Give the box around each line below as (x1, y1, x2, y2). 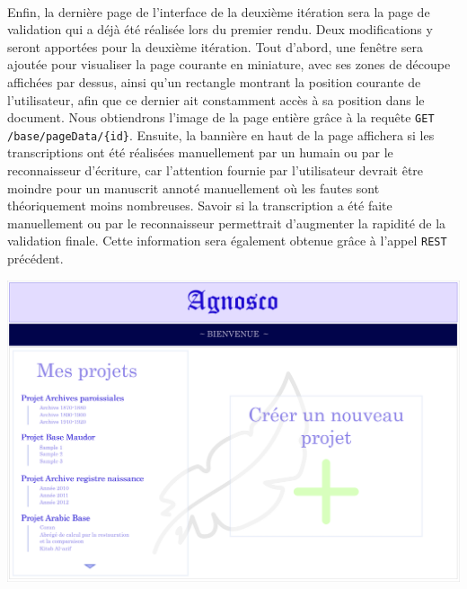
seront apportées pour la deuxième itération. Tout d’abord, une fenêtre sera (7, 37, 423, 56)
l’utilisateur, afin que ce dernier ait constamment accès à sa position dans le (7, 90, 425, 109)
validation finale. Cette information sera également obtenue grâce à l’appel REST (7, 231, 447, 250)
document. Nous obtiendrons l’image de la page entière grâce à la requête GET (7, 108, 435, 127)
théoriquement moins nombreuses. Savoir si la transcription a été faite (7, 196, 392, 215)
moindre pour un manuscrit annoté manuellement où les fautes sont (7, 178, 380, 197)
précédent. (7, 249, 64, 268)
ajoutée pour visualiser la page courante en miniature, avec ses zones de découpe (7, 55, 451, 74)
